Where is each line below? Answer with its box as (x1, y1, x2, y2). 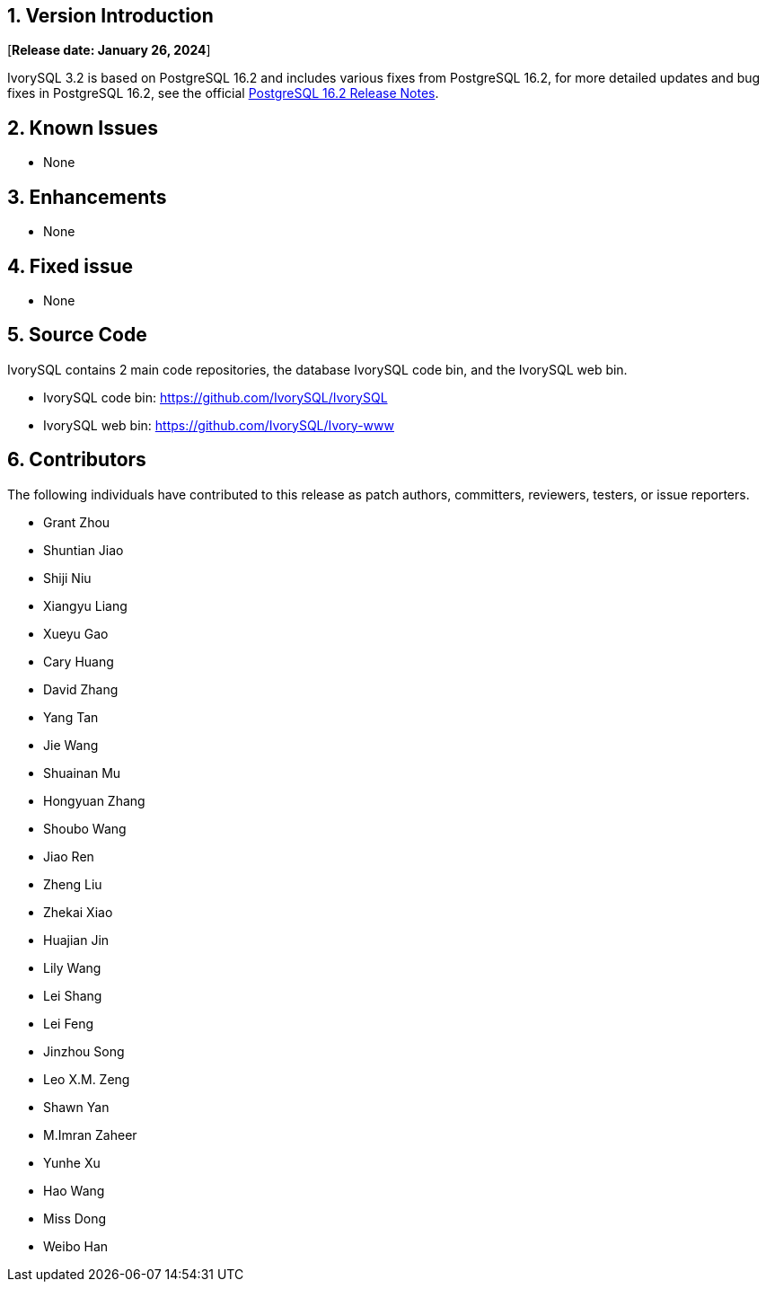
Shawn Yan (43, 1099, 110, 1115)
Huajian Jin (43, 931, 110, 948)
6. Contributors (7, 448, 146, 472)
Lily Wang (43, 959, 101, 976)
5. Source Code (7, 323, 147, 347)
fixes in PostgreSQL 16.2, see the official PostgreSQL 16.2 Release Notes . (7, 85, 439, 102)
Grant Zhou (43, 514, 110, 530)
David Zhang (43, 681, 119, 697)
